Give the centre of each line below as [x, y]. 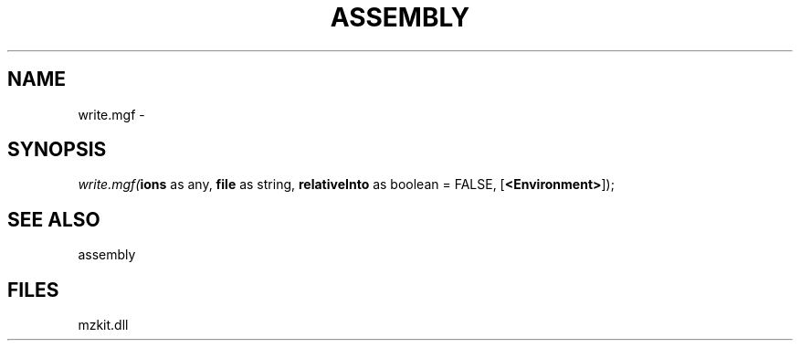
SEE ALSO [54, 219]
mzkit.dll [103, 325]
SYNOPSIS [57, 150]
